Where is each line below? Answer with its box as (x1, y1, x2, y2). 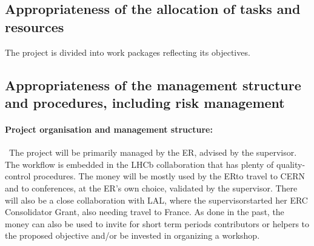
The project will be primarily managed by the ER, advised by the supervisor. (8, 146, 297, 159)
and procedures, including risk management (5, 93, 285, 111)
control (5, 170, 31, 182)
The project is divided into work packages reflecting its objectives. (5, 45, 250, 58)
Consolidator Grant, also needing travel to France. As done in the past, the (5, 205, 284, 218)
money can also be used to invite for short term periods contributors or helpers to (5, 217, 310, 230)
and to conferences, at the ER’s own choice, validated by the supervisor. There (5, 181, 298, 194)
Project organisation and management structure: (5, 122, 213, 135)
